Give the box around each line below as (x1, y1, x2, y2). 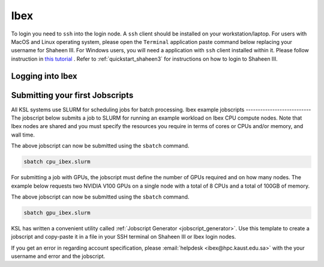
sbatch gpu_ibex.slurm (23, 209, 91, 216)
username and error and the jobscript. (11, 253, 106, 260)
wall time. (11, 131, 35, 138)
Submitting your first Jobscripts (11, 90, 134, 100)
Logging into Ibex (11, 71, 77, 81)
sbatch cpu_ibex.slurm (23, 158, 91, 165)
